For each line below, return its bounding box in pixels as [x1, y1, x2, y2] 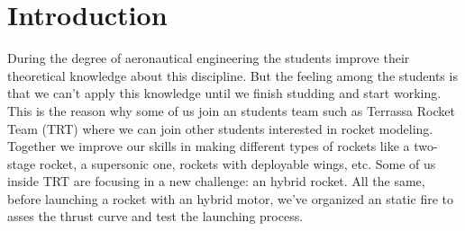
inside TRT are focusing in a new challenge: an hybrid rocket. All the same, [7, 172, 425, 191]
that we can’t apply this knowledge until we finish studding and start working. [7, 84, 442, 102]
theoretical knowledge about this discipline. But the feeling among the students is [7, 66, 458, 84]
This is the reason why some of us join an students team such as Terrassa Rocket [7, 101, 455, 120]
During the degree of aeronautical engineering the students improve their [7, 49, 410, 67]
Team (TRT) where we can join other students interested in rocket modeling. [7, 119, 433, 138]
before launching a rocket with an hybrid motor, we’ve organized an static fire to [7, 189, 453, 208]
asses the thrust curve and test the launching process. [7, 207, 304, 226]
